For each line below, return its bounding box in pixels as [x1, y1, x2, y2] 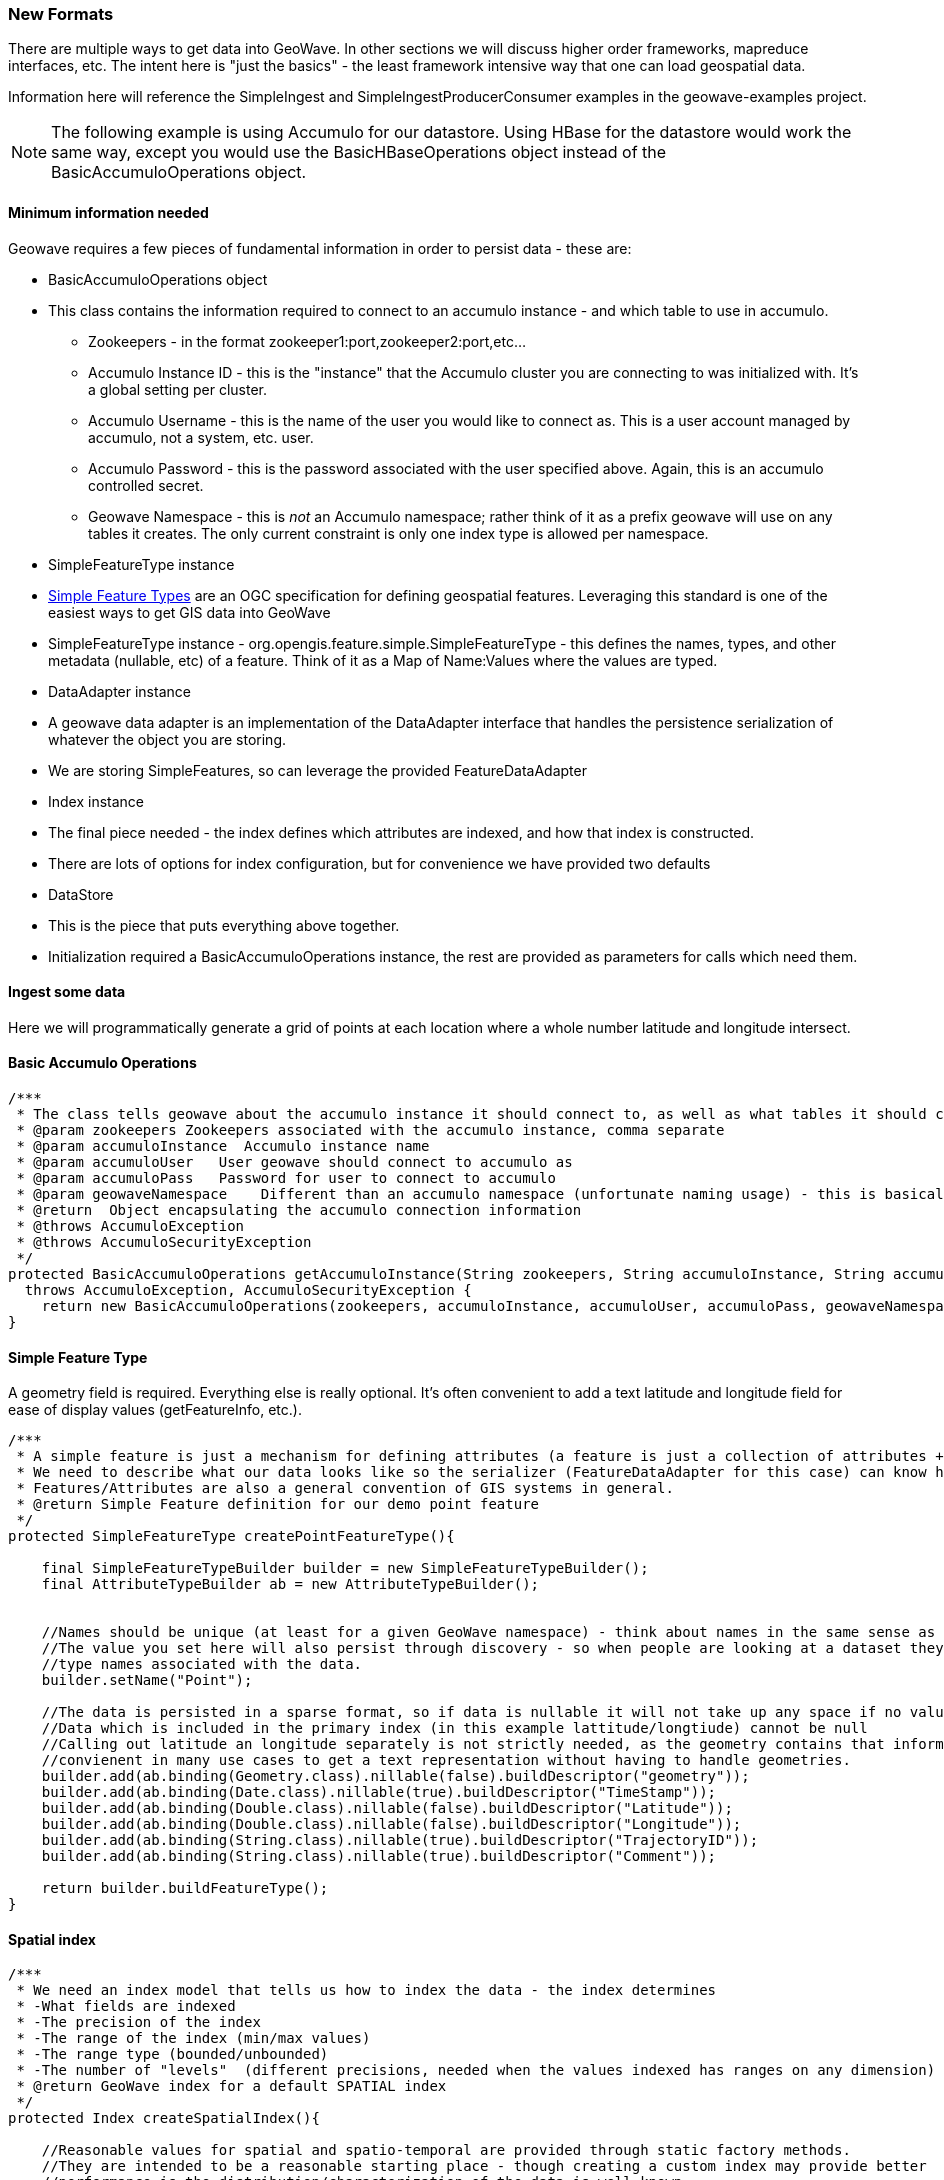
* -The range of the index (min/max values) [16, 2030, 371, 2047]
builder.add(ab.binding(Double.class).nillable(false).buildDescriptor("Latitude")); [41, 1800, 733, 1817]
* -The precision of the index [16, 2014, 261, 2031]
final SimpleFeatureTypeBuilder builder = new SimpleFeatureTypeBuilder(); [41, 1560, 649, 1577]
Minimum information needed [8, 203, 209, 221]
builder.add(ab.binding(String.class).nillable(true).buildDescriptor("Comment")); [41, 1848, 717, 1865]
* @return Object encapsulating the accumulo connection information [16, 1202, 582, 1219]
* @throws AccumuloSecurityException [16, 1234, 312, 1251]
